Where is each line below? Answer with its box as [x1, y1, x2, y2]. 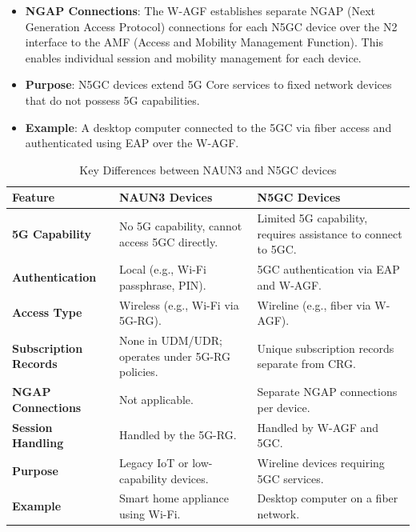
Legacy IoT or [118, 454, 189, 470]
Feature [12, 189, 55, 206]
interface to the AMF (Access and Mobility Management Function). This [25, 34, 383, 50]
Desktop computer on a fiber [257, 490, 398, 506]
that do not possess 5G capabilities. [25, 91, 200, 108]
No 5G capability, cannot [118, 217, 242, 234]
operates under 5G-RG [118, 347, 230, 364]
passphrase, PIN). [118, 276, 206, 293]
